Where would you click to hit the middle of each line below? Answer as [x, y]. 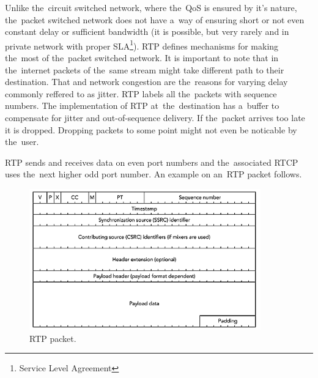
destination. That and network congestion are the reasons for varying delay [146, 82]
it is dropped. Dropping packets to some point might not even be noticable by [151, 129]
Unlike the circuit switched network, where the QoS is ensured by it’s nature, [151, 7]
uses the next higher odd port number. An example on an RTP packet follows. [153, 174]
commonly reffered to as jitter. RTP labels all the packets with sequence [141, 93]
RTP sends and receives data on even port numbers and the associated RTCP [152, 162]
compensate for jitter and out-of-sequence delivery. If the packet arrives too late [155, 117]
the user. [22, 142]
